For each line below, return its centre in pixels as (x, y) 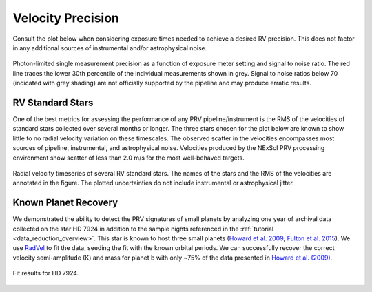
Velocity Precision (66, 18)
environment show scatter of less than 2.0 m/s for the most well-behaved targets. (128, 158)
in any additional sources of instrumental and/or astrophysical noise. (110, 48)
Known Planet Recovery (65, 203)
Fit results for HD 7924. (46, 273)
